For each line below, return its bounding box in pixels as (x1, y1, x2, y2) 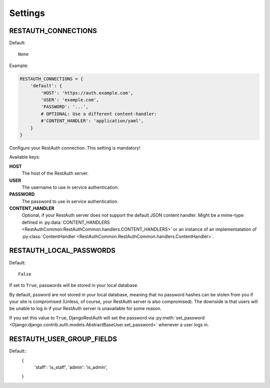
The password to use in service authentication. (21, 198, 118, 204)
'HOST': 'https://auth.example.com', (40, 90, 133, 96)
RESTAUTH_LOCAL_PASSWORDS (9, 246, 116, 255)
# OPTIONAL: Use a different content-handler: (40, 111, 157, 117)
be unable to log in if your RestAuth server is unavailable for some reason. (9, 305, 162, 311)
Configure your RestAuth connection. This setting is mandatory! (9, 145, 141, 151)
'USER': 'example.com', (40, 97, 99, 103)
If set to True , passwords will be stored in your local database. (9, 282, 138, 288)
